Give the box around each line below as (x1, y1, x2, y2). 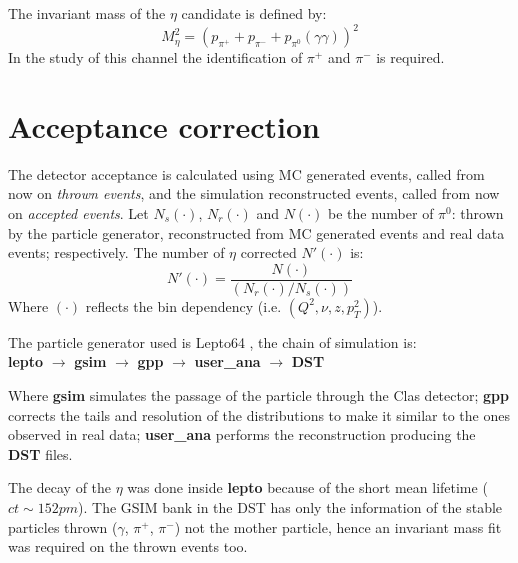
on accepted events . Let (8, 203, 149, 223)
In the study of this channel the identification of (8, 47, 303, 68)
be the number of (328, 203, 434, 223)
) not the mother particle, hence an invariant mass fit (174, 516, 502, 537)
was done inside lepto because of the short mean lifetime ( (127, 477, 488, 498)
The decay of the (8, 477, 112, 498)
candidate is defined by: (181, 3, 327, 23)
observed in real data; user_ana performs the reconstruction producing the (8, 424, 476, 445)
